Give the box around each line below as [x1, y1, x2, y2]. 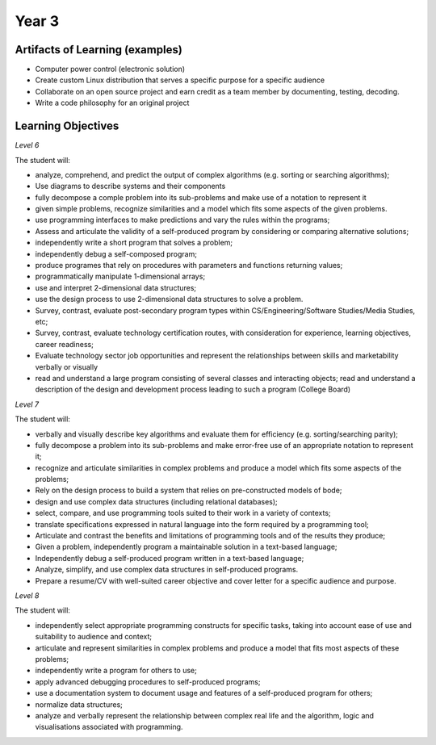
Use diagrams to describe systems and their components [35, 182, 226, 191]
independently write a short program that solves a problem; [35, 238, 233, 248]
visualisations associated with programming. [35, 722, 183, 732]
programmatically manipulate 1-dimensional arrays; [35, 271, 206, 282]
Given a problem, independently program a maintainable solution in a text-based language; [35, 542, 338, 552]
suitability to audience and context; [35, 632, 153, 642]
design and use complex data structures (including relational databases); [35, 496, 278, 506]
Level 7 [15, 400, 40, 409]
